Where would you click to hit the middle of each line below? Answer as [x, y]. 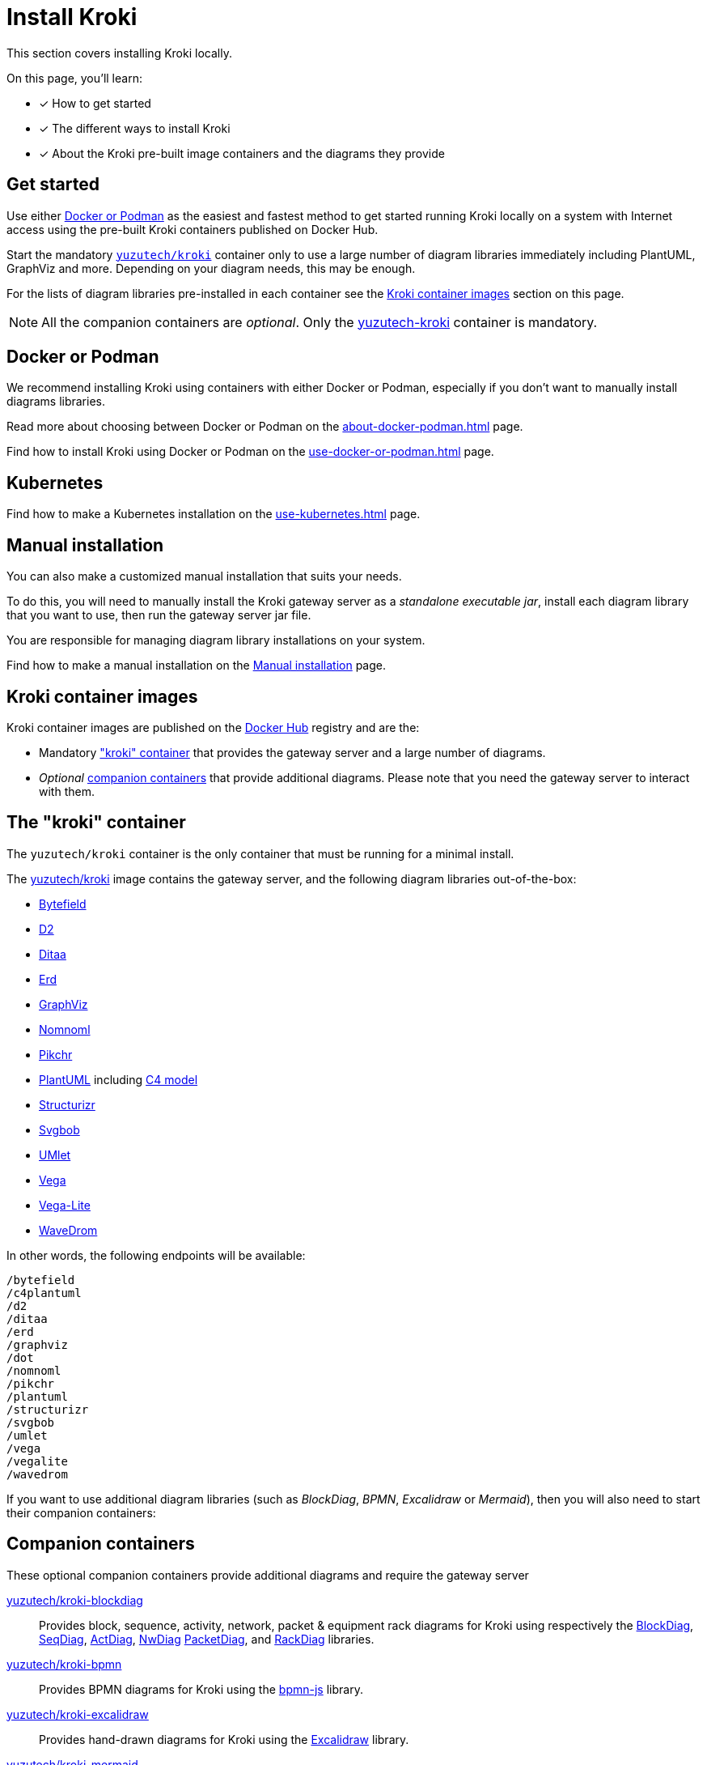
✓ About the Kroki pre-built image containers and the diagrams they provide [242, 153]
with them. [67, 791]
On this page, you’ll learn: [74, 78]
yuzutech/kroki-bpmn [64, 1664]
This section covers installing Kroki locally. [119, 53]
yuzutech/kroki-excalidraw [78, 1714]
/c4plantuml [44, 1293]
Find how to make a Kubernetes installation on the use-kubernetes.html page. [214, 514]
